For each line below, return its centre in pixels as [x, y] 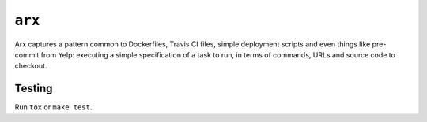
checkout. [31, 66]
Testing [34, 89]
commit [27, 54]
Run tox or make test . [53, 107]
